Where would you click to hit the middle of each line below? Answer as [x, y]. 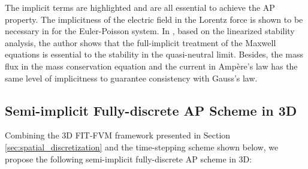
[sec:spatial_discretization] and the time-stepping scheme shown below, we [142, 147]
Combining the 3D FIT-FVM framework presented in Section [118, 135]
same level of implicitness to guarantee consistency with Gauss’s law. [131, 78]
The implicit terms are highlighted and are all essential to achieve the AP [140, 7]
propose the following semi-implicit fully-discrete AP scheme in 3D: [129, 159]
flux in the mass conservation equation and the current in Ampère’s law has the [151, 66]
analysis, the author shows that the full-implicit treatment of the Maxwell [141, 42]
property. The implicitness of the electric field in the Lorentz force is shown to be [154, 19]
